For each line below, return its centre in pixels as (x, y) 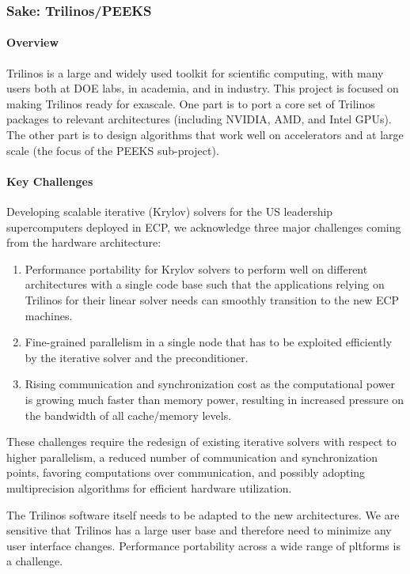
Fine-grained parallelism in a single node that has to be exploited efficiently (209, 342)
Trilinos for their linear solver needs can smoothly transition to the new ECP (212, 299)
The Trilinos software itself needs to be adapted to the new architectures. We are (203, 514)
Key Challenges (50, 181)
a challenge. (35, 561)
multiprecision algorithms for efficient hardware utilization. (149, 487)
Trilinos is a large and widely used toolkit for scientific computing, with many (195, 72)
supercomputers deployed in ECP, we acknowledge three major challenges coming (204, 227)
